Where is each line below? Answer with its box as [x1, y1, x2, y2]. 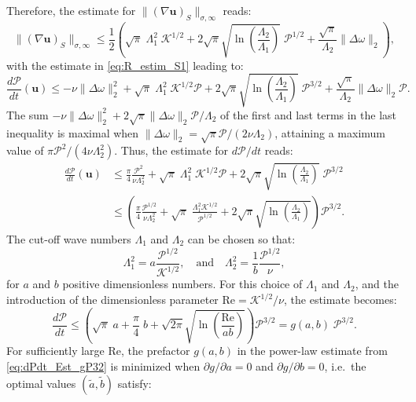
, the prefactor [121, 342, 190, 359]
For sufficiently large [6, 342, 105, 359]
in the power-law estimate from [237, 342, 388, 359]
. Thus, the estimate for [114, 142, 229, 159]
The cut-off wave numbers [6, 230, 131, 247]
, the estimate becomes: [284, 291, 397, 308]
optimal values [6, 375, 76, 391]
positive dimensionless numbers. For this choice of [62, 276, 303, 292]
